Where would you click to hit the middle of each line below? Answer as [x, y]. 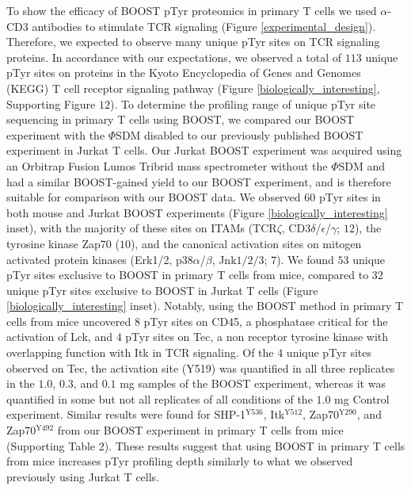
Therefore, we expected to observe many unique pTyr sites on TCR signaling [193, 42]
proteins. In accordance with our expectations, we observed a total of [174, 57]
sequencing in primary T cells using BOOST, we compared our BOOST [181, 119]
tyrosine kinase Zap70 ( [63, 243]
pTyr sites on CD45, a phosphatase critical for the [266, 321]
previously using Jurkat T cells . [83, 476]
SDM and [362, 165]
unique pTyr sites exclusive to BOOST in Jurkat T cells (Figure [162, 290]
